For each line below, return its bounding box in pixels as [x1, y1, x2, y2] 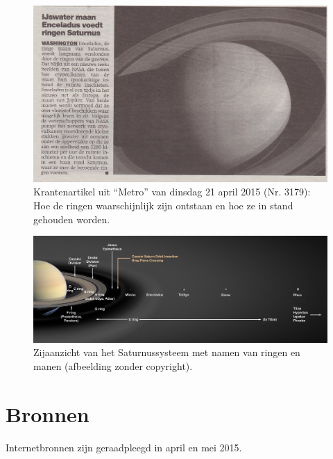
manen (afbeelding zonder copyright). [33, 358, 193, 373]
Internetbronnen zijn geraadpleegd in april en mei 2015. [6, 440, 242, 454]
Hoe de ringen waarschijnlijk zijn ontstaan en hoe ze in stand [33, 198, 293, 212]
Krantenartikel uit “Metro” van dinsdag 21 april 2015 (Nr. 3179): [33, 184, 311, 199]
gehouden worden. [33, 211, 110, 226]
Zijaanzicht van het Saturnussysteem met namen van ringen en [33, 345, 300, 360]
